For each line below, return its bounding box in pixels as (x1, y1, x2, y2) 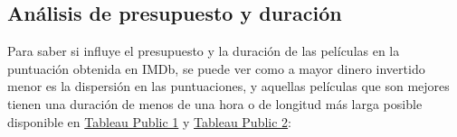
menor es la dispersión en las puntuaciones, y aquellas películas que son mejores (7, 77, 450, 96)
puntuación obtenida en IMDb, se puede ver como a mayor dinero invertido (7, 59, 425, 78)
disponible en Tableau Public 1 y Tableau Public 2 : (7, 112, 292, 131)
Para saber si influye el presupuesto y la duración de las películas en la (7, 41, 400, 60)
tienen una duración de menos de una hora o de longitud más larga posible (7, 94, 423, 113)
